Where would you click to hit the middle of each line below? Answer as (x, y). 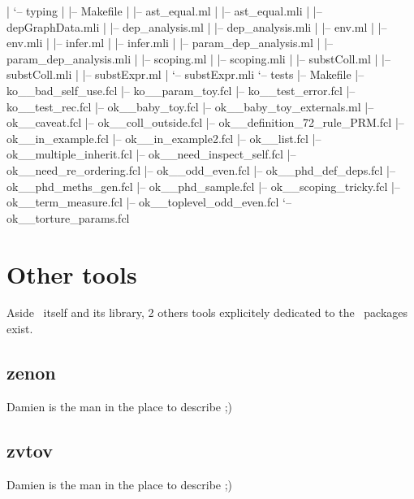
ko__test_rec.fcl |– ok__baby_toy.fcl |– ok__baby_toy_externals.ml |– (190, 106)
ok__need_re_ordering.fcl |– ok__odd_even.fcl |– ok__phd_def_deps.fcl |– (201, 169)
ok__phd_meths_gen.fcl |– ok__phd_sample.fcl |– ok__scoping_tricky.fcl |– (203, 186)
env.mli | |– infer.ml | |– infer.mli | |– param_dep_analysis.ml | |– (170, 43)
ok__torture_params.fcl (68, 217)
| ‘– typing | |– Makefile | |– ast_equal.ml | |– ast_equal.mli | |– (164, 11)
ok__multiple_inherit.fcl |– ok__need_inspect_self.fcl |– (151, 154)
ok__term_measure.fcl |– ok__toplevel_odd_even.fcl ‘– (149, 202)
